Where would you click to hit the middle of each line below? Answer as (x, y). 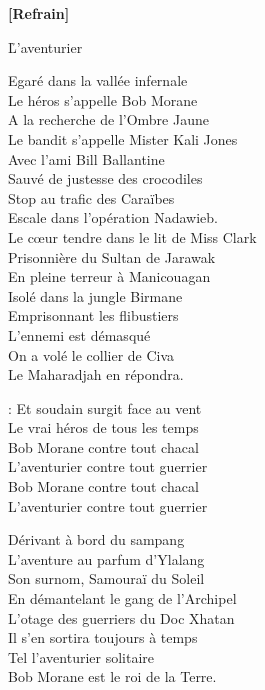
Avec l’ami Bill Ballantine (86, 158)
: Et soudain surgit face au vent (105, 407)
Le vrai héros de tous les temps (103, 427)
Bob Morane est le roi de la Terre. (112, 676)
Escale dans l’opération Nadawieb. (113, 217)
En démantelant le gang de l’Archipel (122, 598)
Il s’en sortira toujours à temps (103, 637)
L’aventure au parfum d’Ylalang (106, 558)
